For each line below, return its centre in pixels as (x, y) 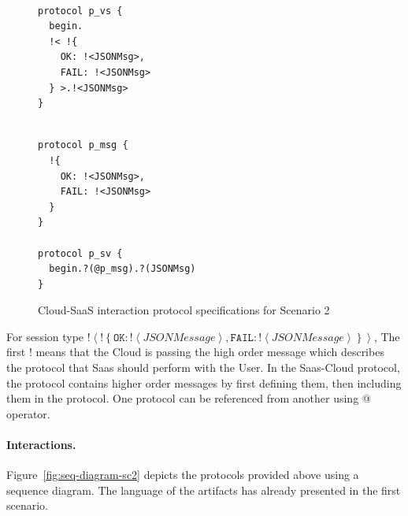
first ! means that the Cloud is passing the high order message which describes (195, 352)
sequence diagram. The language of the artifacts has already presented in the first (204, 490)
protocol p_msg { (83, 145)
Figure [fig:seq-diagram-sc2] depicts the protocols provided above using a (183, 475)
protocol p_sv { (80, 253)
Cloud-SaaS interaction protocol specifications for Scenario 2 (184, 310)
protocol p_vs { (80, 11)
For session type (45, 336)
